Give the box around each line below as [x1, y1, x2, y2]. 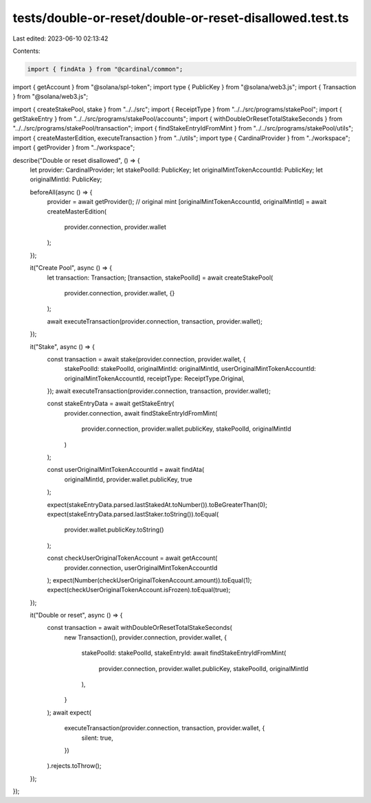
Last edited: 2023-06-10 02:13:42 [12, 34, 109, 43]
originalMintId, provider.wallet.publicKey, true [64, 475, 192, 484]
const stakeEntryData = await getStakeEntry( [47, 399, 175, 408]
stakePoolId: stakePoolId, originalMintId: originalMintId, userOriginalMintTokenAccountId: [64, 365, 316, 373]
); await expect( [47, 708, 92, 716]
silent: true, [81, 734, 113, 742]
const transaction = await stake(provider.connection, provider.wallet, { [47, 354, 246, 363]
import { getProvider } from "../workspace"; [12, 144, 135, 152]
